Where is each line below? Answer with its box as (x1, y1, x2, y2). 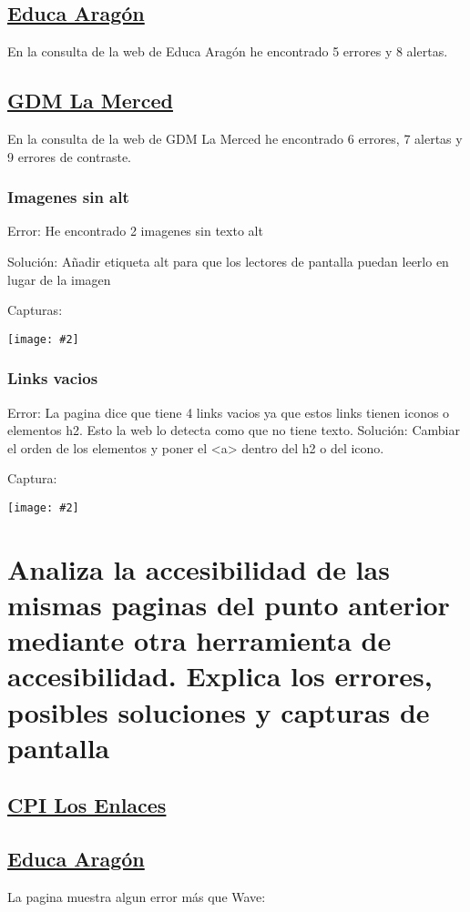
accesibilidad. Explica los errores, (7, 657, 433, 694)
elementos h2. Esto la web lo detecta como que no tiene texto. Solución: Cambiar (7, 421, 460, 440)
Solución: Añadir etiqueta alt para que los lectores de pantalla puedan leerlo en (7, 252, 449, 270)
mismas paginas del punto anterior (7, 586, 450, 623)
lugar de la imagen (7, 269, 111, 289)
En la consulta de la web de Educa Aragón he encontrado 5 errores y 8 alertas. (7, 42, 448, 61)
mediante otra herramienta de (7, 622, 392, 659)
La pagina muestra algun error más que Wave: (7, 887, 266, 906)
